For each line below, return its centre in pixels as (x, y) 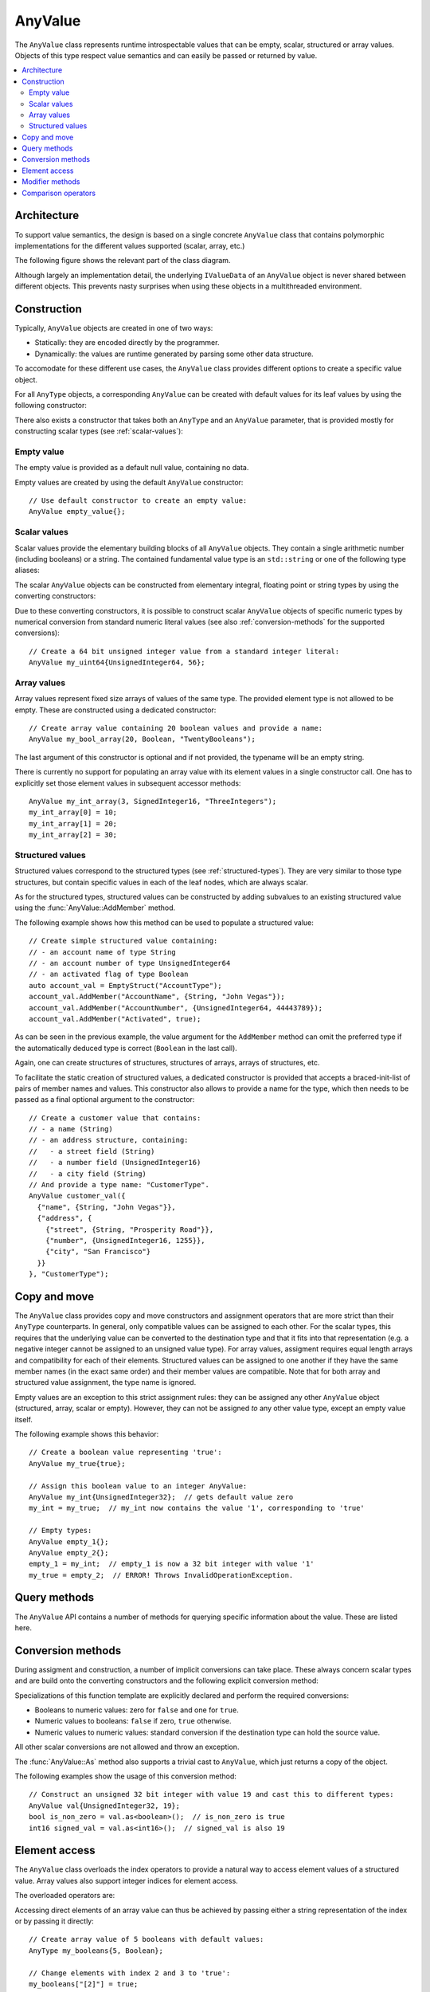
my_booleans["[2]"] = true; (84, 1984)
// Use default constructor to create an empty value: (138, 501)
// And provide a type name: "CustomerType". (119, 1185)
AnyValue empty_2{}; (69, 1553)
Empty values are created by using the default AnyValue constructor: (129, 482)
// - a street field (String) (92, 1151)
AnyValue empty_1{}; (69, 1541)
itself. (24, 1419)
